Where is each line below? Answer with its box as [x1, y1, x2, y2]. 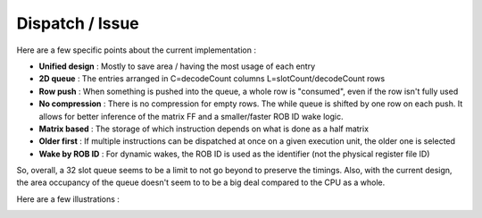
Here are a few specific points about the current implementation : [16, 45, 256, 55]
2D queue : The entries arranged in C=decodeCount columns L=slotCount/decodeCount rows [38, 73, 386, 84]
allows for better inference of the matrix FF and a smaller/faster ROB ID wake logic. [38, 111, 344, 122]
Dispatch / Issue [16, 13, 140, 33]
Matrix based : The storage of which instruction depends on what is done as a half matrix [38, 123, 370, 134]
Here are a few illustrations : [16, 193, 120, 205]
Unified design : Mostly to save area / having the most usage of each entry [38, 61, 316, 71]
